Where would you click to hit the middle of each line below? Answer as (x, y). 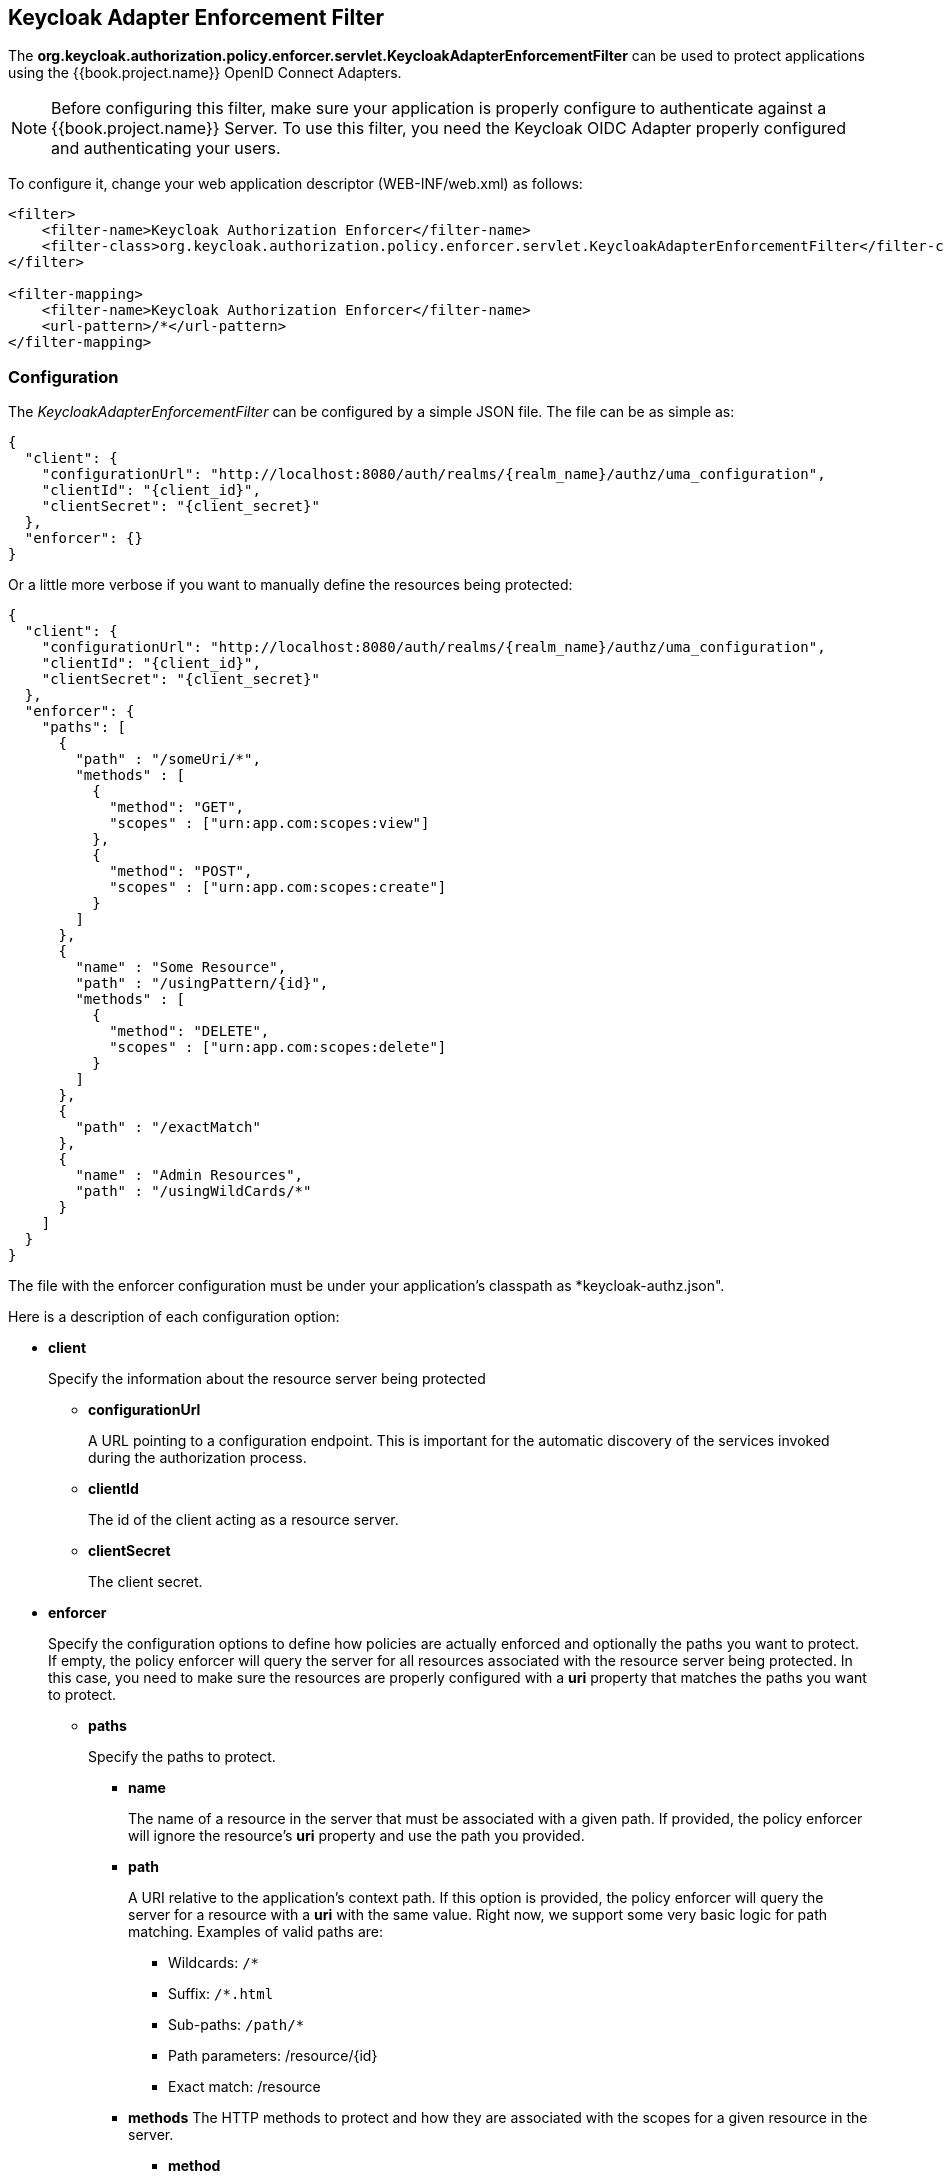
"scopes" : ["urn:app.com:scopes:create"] (278, 887)
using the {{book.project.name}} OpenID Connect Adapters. (205, 73)
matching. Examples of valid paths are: (256, 1932)
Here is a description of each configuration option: (174, 1317)
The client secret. (145, 1582)
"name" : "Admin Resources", (189, 1175)
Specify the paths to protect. (182, 1757)
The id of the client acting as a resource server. (243, 1520)
